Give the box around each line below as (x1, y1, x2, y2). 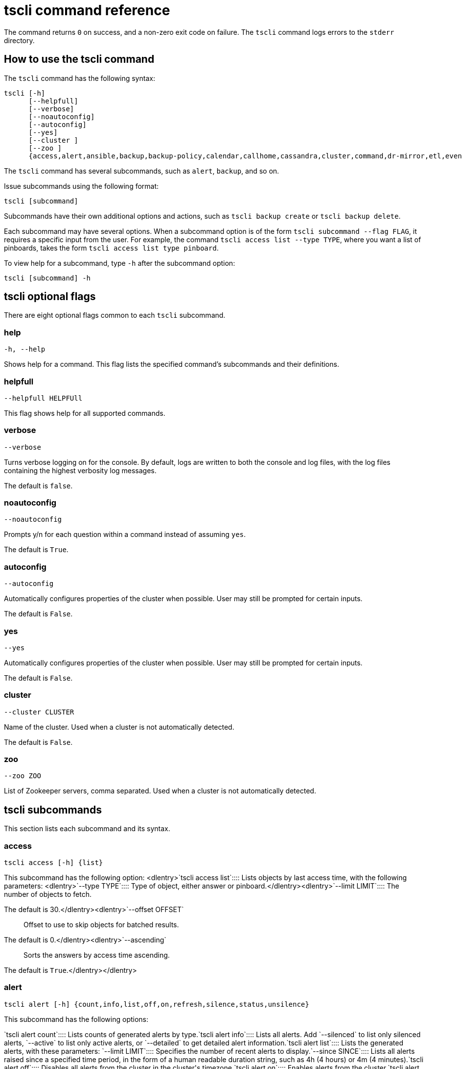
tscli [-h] (4, 89, 46, 97)
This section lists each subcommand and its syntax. (4, 824, 170, 833)
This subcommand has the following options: (4, 1015, 149, 1023)
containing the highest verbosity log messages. (4, 466, 157, 475)
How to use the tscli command (4, 53, 155, 66)
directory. (4, 36, 35, 45)
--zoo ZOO (4, 772, 41, 780)
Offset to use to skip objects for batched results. (23, 920, 179, 929)
